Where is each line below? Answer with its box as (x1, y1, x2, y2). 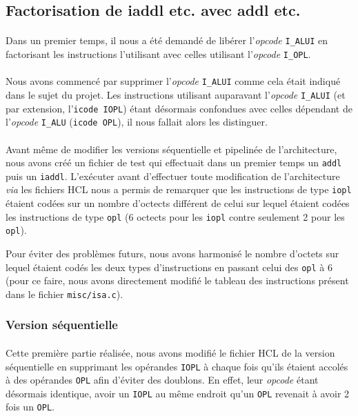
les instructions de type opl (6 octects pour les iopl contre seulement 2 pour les (6, 209, 345, 224)
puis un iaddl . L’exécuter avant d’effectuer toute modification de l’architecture (6, 168, 340, 183)
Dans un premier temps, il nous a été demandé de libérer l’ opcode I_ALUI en (6, 33, 328, 48)
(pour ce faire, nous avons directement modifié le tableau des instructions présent (6, 273, 349, 288)
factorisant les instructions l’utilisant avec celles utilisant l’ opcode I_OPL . (6, 47, 311, 61)
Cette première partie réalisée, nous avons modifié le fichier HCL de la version (6, 345, 335, 359)
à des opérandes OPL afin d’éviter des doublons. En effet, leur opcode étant (6, 373, 319, 387)
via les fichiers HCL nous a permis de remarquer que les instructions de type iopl (6, 182, 352, 197)
